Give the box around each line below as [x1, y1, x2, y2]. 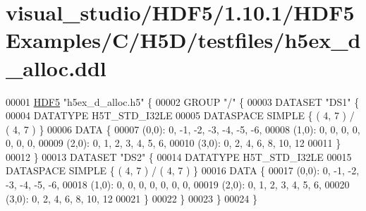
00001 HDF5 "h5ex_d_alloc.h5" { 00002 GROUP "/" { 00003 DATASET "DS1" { [6, 94, 360, 109]
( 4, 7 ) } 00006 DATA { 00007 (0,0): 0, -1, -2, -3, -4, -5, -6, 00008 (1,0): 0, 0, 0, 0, [6, 121, 360, 136]
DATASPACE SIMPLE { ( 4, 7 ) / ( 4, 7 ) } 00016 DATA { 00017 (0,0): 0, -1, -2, [6, 163, 360, 178]
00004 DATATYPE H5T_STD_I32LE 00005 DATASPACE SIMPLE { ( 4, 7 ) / [6, 108, 355, 123]
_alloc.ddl [6, 53, 106, 82]
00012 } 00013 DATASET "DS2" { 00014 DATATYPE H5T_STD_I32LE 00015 [6, 149, 352, 164]
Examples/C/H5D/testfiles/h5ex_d [6, 25, 361, 54]
